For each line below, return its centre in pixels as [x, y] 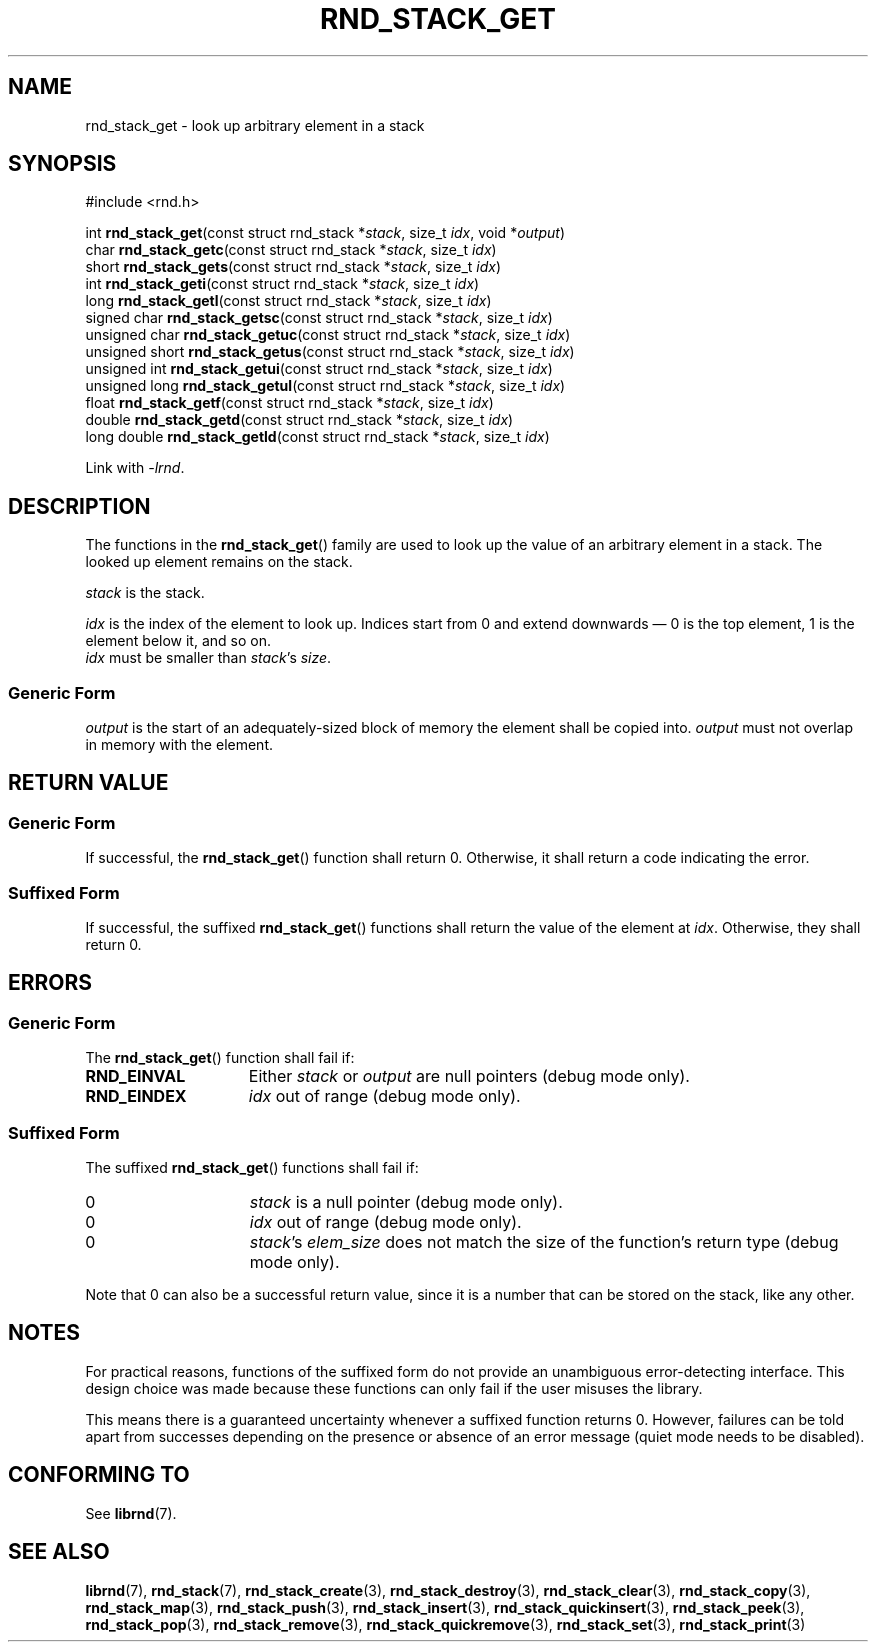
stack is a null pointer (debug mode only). [406, 1201]
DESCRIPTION [79, 506]
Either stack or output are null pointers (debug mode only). [469, 1076]
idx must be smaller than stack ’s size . [208, 658]
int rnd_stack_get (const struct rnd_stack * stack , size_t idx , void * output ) [325, 233]
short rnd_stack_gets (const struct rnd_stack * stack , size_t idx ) [293, 267]
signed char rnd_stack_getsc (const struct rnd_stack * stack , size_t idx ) [319, 318]
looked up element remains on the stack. [219, 562]
